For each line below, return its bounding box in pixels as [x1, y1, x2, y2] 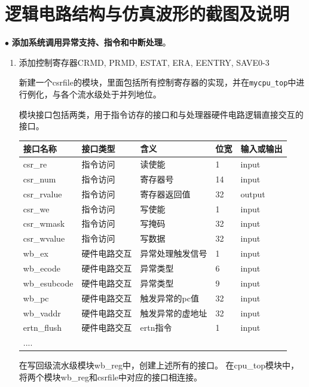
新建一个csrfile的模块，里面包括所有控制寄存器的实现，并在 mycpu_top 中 [19, 76, 296, 89]
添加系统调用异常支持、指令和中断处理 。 [11, 36, 171, 48]
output [240, 187, 265, 200]
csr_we [23, 202, 50, 215]
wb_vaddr [23, 306, 61, 319]
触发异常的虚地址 [140, 306, 207, 319]
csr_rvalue [23, 187, 62, 200]
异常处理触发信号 [140, 247, 207, 260]
